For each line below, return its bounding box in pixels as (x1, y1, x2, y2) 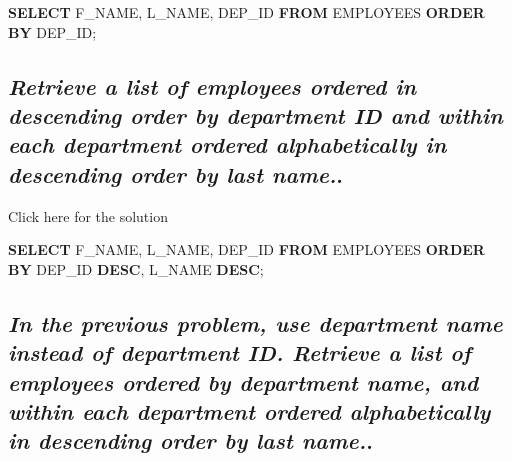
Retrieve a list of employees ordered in (8, 70, 417, 101)
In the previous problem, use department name (8, 307, 503, 338)
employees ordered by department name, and (8, 366, 479, 397)
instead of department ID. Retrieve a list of (8, 337, 472, 368)
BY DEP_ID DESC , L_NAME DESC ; (8, 258, 264, 279)
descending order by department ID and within (8, 99, 503, 130)
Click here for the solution (8, 205, 168, 226)
